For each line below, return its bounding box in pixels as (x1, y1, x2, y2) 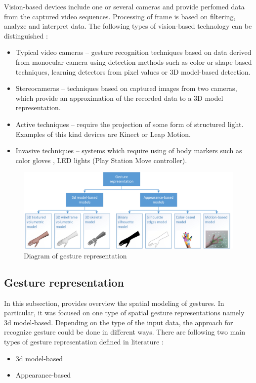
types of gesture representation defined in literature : (4, 336, 164, 346)
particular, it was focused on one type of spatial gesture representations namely (4, 307, 245, 318)
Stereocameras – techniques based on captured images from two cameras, (15, 83, 237, 93)
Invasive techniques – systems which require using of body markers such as (15, 145, 242, 156)
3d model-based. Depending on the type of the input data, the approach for (4, 317, 233, 327)
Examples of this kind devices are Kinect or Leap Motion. (15, 128, 191, 139)
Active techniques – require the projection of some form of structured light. (15, 119, 244, 129)
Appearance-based (15, 370, 71, 380)
